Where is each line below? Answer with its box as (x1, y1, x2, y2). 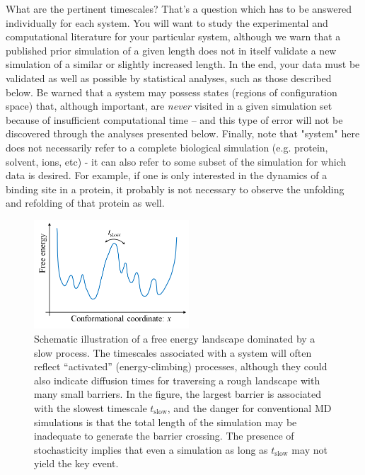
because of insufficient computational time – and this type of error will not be (6, 112, 343, 127)
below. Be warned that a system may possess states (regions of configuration (6, 84, 337, 99)
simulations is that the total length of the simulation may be (34, 414, 297, 429)
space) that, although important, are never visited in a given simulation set (6, 98, 332, 113)
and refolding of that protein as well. (6, 195, 165, 210)
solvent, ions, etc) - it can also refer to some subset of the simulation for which (6, 154, 347, 168)
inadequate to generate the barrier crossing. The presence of (34, 428, 294, 443)
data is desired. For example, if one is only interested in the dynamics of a (6, 168, 328, 183)
